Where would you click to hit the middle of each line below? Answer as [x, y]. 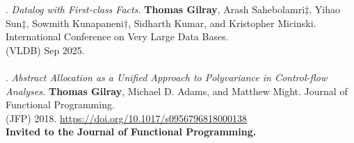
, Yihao [324, 9]
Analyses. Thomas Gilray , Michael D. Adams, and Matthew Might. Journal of [177, 91]
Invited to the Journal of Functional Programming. [131, 132]
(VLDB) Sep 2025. [45, 50]
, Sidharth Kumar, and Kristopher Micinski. [222, 23]
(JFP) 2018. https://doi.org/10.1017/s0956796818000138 [126, 118]
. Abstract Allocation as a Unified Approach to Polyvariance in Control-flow [167, 77]
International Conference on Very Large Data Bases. [117, 36]
